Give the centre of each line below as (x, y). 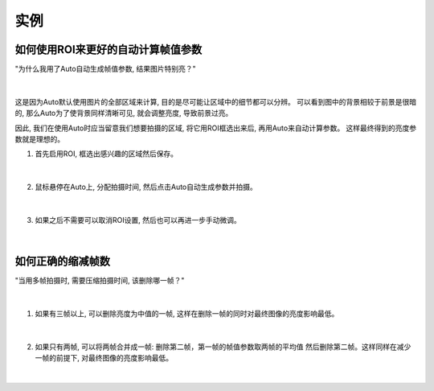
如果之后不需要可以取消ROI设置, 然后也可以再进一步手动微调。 (138, 220)
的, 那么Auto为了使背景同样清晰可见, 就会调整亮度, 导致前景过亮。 (124, 113)
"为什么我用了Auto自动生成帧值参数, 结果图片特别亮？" (105, 69)
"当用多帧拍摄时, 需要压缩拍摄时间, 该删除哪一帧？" (100, 281)
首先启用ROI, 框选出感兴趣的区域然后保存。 (106, 154)
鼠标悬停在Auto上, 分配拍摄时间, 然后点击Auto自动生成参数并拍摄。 (146, 187)
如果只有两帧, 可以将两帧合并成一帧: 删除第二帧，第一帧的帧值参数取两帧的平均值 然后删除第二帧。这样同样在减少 (223, 347)
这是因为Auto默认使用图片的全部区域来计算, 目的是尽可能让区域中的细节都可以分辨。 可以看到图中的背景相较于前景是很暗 (216, 101)
